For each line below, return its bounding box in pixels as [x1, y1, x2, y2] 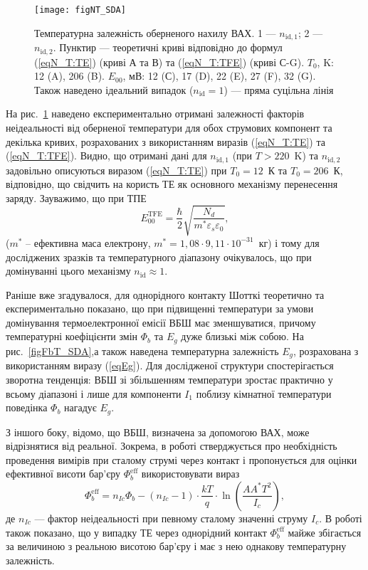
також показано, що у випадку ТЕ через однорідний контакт [6, 524, 267, 539]
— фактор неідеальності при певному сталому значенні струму [34, 510, 308, 525]
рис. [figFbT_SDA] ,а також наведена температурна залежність [6, 343, 279, 358]
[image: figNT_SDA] [34, 5, 126, 15]
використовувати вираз [141, 466, 240, 481]
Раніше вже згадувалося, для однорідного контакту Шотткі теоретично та [6, 287, 325, 302]
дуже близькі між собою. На [181, 329, 304, 344]
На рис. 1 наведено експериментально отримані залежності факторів [6, 106, 305, 121]
